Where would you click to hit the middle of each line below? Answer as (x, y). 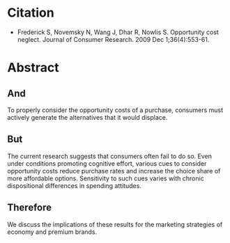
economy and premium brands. (52, 232)
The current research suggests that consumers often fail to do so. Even (110, 156)
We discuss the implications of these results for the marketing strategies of (115, 224)
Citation (31, 13)
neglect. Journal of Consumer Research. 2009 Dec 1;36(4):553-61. (113, 39)
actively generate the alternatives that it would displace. (87, 117)
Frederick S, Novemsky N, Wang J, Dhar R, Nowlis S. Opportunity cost (118, 32)
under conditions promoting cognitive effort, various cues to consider (107, 163)
